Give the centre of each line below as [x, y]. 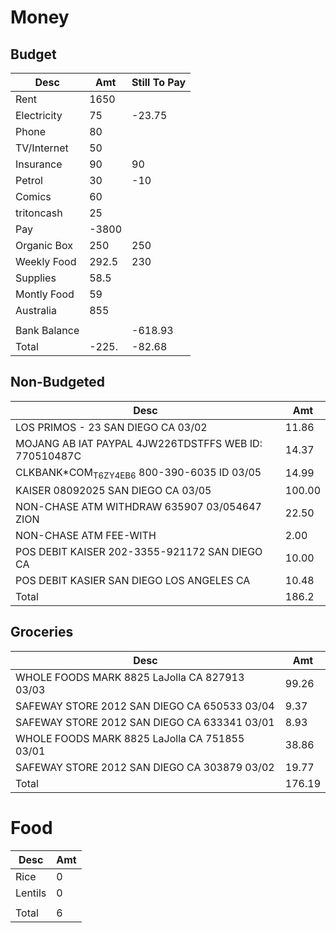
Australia [36, 310]
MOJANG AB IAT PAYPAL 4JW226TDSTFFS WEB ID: [139, 443]
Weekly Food [46, 261]
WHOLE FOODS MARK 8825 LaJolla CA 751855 [130, 738]
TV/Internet [42, 148]
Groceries [42, 632]
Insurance [39, 164]
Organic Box [44, 245]
